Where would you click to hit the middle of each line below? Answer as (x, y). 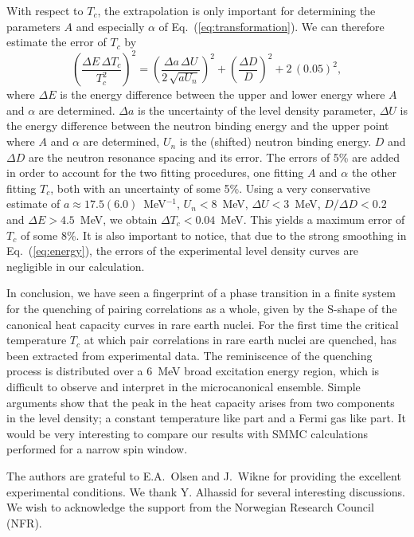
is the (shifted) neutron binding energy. (275, 141)
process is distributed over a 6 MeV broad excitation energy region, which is (193, 371)
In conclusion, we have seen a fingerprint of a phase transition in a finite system (201, 293)
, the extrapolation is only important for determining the (236, 10)
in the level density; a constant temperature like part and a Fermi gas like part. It (206, 418)
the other (374, 172)
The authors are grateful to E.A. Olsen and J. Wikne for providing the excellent (204, 475)
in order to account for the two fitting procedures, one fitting (155, 172)
